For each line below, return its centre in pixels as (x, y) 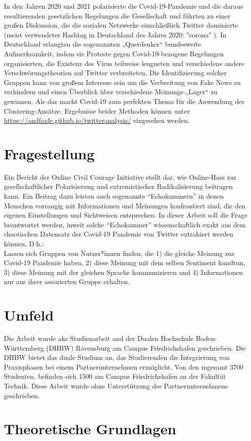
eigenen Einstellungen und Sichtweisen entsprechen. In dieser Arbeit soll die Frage (126, 215)
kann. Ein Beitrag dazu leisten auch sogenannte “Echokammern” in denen (114, 196)
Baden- (206, 338)
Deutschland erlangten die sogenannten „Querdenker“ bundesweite (102, 44)
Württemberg (24, 348)
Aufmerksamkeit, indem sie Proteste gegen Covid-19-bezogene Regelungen (114, 53)
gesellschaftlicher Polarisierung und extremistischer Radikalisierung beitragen (118, 186)
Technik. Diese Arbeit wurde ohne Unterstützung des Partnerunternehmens (116, 386)
